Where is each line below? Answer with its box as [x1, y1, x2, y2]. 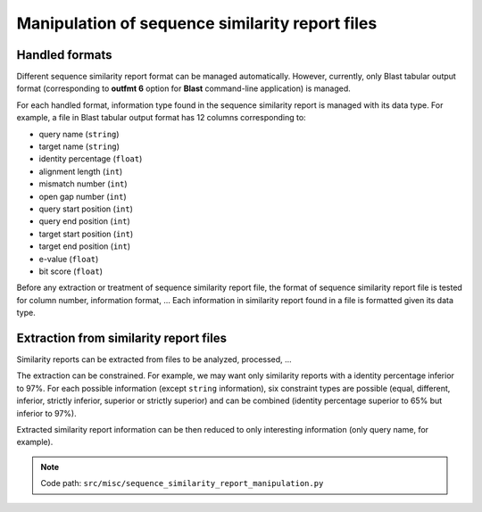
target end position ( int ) [38, 241, 131, 252]
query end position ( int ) [38, 216, 131, 227]
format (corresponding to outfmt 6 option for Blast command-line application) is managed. [16, 83, 352, 94]
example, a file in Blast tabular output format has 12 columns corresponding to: [16, 112, 307, 123]
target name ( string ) [38, 141, 120, 152]
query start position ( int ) [38, 203, 134, 214]
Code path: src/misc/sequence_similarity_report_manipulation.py [40, 478, 324, 489]
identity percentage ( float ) [38, 153, 143, 164]
